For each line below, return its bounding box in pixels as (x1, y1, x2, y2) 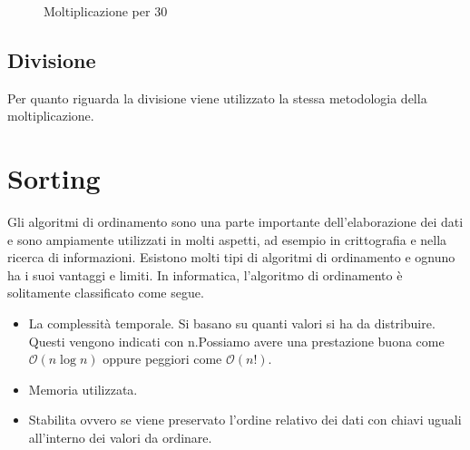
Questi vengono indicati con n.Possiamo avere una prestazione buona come (28, 331, 445, 350)
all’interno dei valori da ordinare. (28, 428, 212, 447)
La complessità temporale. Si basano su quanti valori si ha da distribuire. (28, 314, 436, 333)
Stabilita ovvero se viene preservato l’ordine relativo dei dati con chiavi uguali (28, 410, 462, 429)
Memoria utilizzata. (28, 379, 138, 398)
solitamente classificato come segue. (7, 283, 204, 302)
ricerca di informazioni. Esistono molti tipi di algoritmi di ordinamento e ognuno (7, 248, 455, 267)
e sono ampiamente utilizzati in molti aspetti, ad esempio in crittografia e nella (7, 230, 447, 249)
